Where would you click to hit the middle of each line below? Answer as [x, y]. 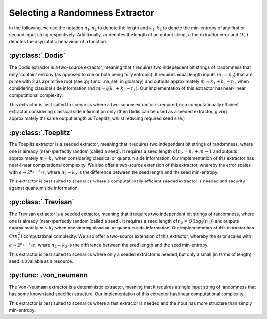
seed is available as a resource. [41, 261]
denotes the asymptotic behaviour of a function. [58, 42]
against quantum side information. [44, 188]
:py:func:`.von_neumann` [49, 275]
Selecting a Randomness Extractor [82, 13]
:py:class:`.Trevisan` [42, 202]
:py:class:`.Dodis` [37, 56]
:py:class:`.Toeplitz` [41, 133]
